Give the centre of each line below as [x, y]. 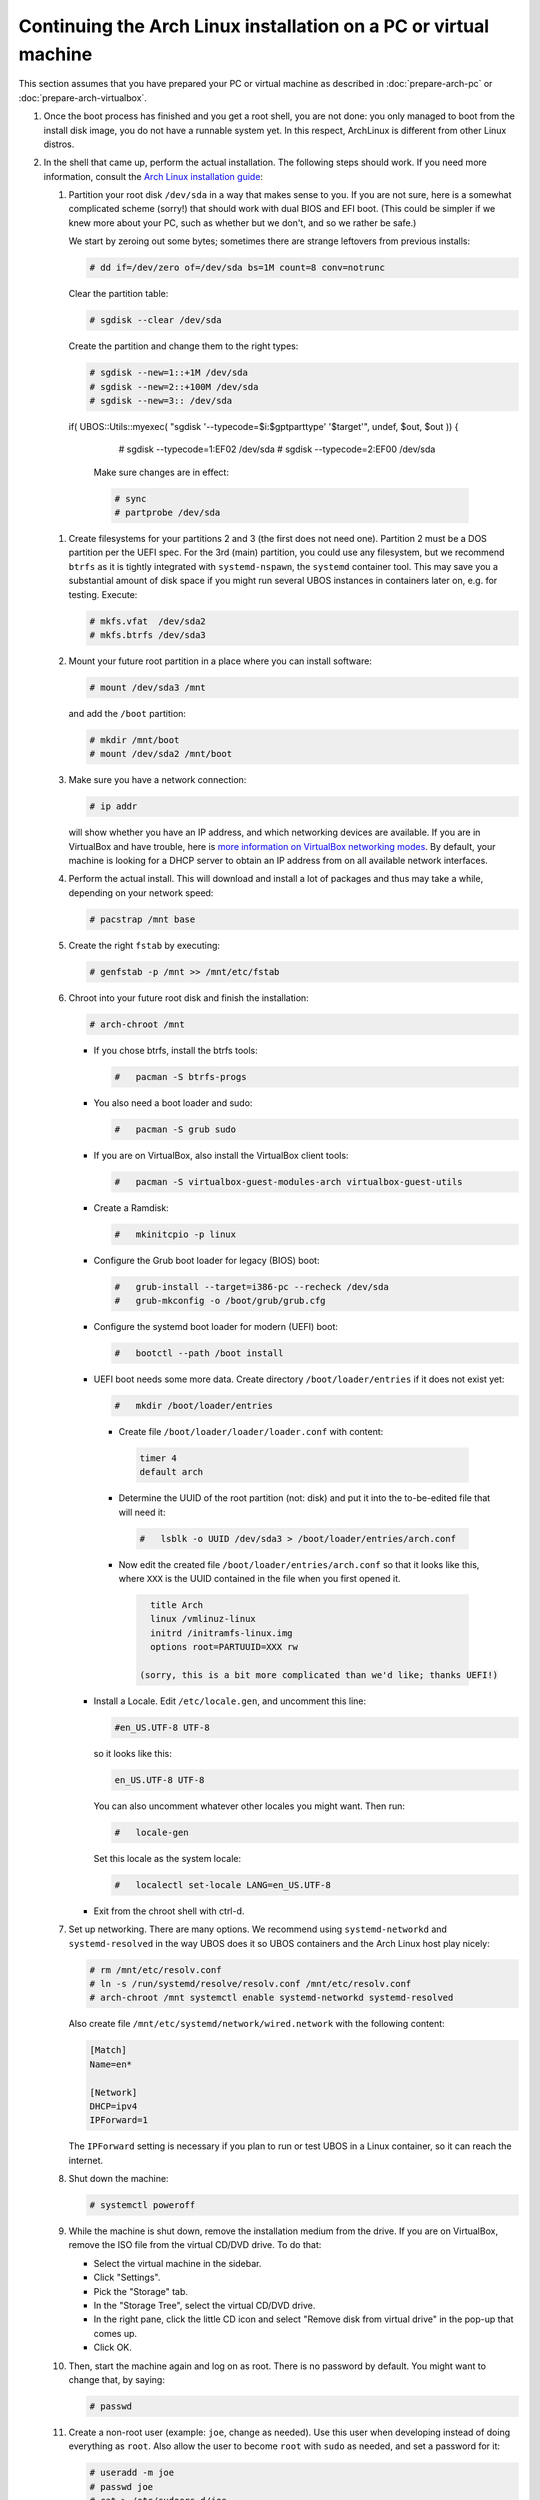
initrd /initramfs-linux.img [222, 1633]
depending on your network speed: [141, 892]
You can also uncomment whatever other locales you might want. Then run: [249, 1806]
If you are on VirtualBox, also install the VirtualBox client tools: [221, 1155]
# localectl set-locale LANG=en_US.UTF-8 [223, 1884]
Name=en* [111, 2064]
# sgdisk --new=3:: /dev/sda [161, 400]
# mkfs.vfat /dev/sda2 [148, 621]
